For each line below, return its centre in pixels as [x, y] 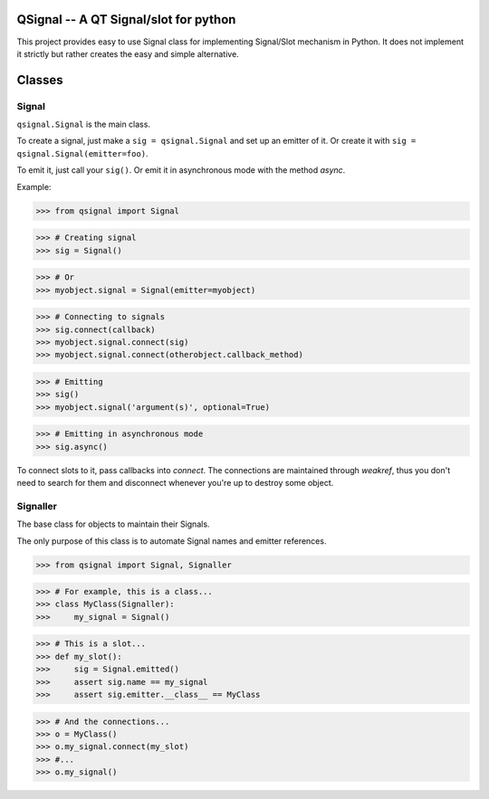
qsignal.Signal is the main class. [84, 124]
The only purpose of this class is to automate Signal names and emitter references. [172, 541]
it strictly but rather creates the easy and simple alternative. [128, 53]
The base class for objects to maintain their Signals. [113, 524]
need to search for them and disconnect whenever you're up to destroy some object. [175, 483]
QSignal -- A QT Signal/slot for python [126, 19]
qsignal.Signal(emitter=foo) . [82, 153]
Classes [40, 80]
